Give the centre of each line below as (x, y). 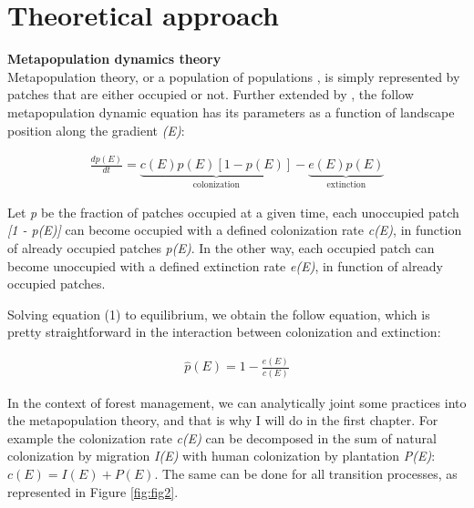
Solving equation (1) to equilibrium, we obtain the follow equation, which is (219, 314)
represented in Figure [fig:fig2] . (93, 491)
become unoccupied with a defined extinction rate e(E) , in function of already (225, 265)
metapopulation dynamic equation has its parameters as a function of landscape (231, 112)
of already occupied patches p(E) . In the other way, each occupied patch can (221, 248)
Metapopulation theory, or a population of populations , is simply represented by (234, 76)
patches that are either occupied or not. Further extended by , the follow (211, 94)
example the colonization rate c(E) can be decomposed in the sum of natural (222, 437)
